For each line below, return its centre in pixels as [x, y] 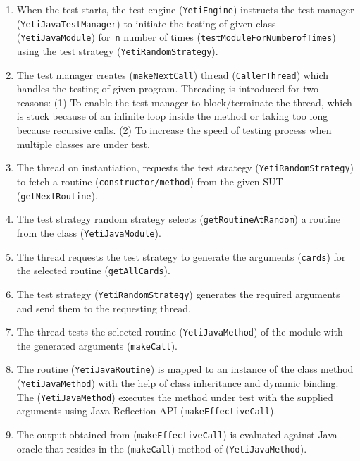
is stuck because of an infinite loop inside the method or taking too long [172, 116]
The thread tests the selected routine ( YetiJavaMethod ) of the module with [180, 332]
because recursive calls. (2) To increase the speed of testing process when [174, 130]
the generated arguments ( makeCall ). [97, 345]
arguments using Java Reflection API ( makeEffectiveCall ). [147, 411]
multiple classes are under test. [83, 143]
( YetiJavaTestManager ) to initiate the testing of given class [146, 23]
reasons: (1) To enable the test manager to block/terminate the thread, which [184, 102]
